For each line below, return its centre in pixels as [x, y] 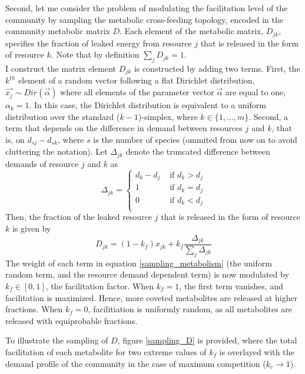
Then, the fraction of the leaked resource [79, 217]
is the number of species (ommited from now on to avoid [195, 139]
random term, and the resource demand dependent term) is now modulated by [147, 274]
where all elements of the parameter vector [137, 92]
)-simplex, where [168, 116]
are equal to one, [256, 92]
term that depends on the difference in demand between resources [124, 128]
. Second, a [268, 116]
